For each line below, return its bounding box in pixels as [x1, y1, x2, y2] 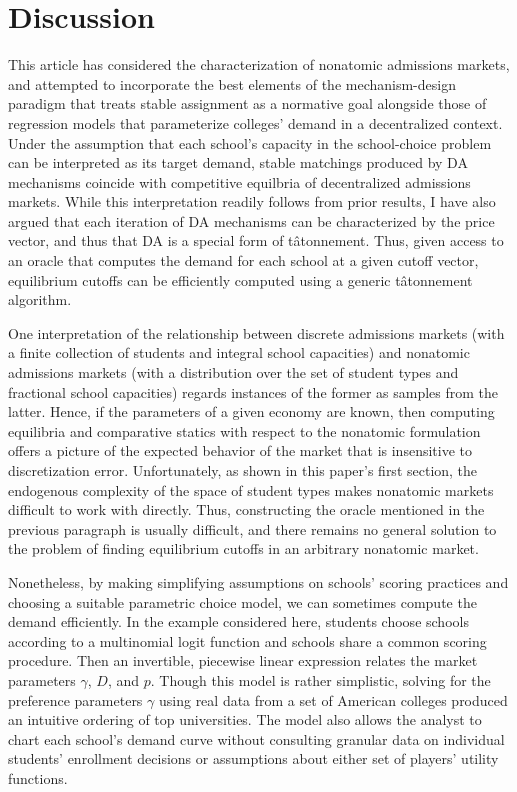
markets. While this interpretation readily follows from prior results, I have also [8, 191, 496, 212]
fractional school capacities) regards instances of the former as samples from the [8, 381, 499, 402]
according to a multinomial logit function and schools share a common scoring [8, 630, 487, 651]
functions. [8, 767, 68, 788]
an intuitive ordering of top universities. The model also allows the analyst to [8, 709, 482, 730]
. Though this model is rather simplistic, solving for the [150, 669, 491, 690]
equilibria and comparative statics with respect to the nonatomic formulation [8, 420, 481, 441]
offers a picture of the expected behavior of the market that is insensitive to [8, 440, 472, 461]
